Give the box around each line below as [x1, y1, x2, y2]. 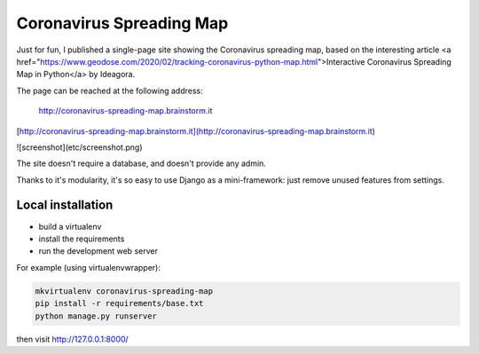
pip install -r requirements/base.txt [35, 298, 204, 309]
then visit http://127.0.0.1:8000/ [16, 334, 129, 344]
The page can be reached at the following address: [16, 85, 203, 96]
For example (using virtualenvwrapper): [16, 262, 161, 272]
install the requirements [38, 233, 125, 244]
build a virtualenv [38, 221, 102, 232]
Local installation [16, 198, 114, 213]
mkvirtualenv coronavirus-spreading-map [35, 286, 213, 296]
